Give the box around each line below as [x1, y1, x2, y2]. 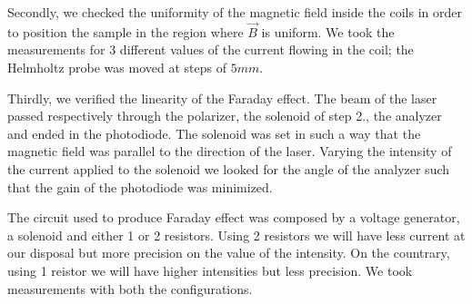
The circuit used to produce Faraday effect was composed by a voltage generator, [7, 208, 460, 227]
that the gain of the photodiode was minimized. [7, 177, 273, 196]
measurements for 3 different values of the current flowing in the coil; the [7, 40, 414, 59]
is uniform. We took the [261, 22, 395, 41]
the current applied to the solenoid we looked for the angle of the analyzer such [7, 159, 450, 178]
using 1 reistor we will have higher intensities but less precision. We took [7, 260, 413, 279]
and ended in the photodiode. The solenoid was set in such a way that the [7, 123, 421, 142]
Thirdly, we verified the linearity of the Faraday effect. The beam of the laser [7, 88, 437, 107]
